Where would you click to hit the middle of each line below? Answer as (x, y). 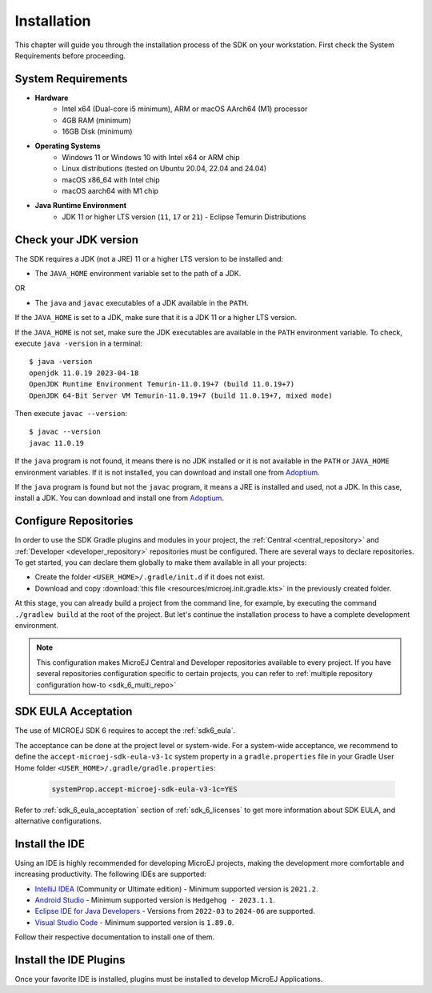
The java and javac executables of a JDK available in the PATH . (142, 302)
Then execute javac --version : (71, 413)
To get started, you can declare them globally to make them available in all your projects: (161, 562)
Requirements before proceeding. (70, 55)
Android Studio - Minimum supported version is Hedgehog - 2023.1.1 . (155, 900)
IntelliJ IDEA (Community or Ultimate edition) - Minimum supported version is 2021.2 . (176, 889)
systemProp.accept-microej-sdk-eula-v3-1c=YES (144, 789)
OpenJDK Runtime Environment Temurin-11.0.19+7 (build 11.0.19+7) (162, 384)
